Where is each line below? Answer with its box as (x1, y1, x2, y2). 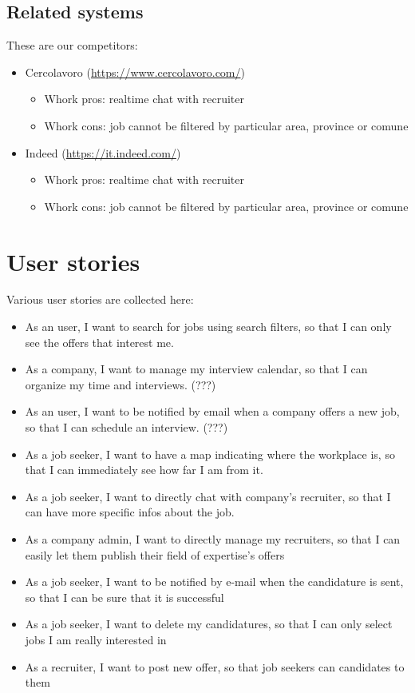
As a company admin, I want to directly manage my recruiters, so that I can (25, 531, 401, 548)
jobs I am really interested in (25, 631, 167, 647)
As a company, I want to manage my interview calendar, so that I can (25, 360, 368, 377)
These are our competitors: (6, 37, 138, 54)
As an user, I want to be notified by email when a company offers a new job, (25, 403, 400, 420)
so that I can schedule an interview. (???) (25, 419, 228, 436)
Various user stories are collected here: (6, 291, 194, 308)
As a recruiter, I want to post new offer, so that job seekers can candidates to (25, 658, 405, 675)
